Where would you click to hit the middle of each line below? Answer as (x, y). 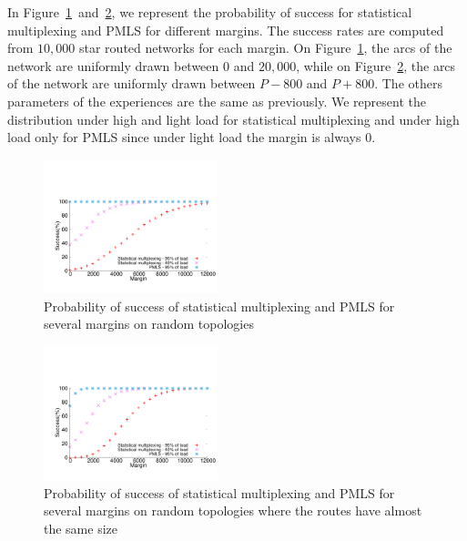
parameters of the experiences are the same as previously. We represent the (217, 101)
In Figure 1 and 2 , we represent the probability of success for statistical (210, 12)
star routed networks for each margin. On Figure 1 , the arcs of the (266, 48)
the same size (81, 529)
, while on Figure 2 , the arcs (376, 65)
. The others (408, 83)
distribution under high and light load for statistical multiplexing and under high (233, 119)
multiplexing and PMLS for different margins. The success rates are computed (226, 30)
